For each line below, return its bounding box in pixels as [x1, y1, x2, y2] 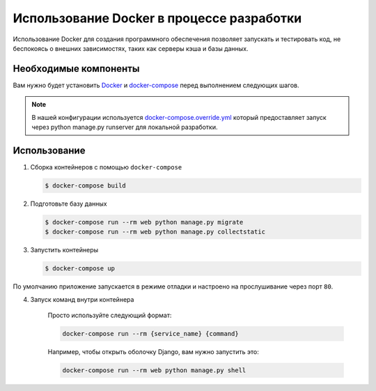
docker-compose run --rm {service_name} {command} [62, 330, 240, 337]
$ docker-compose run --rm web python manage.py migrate [45, 218, 244, 226]
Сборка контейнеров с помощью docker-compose [30, 162, 182, 171]
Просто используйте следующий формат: [47, 311, 172, 319]
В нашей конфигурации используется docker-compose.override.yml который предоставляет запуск [31, 113, 327, 121]
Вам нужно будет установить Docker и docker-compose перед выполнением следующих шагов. [13, 81, 299, 89]
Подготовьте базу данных [30, 199, 107, 208]
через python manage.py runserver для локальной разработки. [31, 123, 218, 132]
